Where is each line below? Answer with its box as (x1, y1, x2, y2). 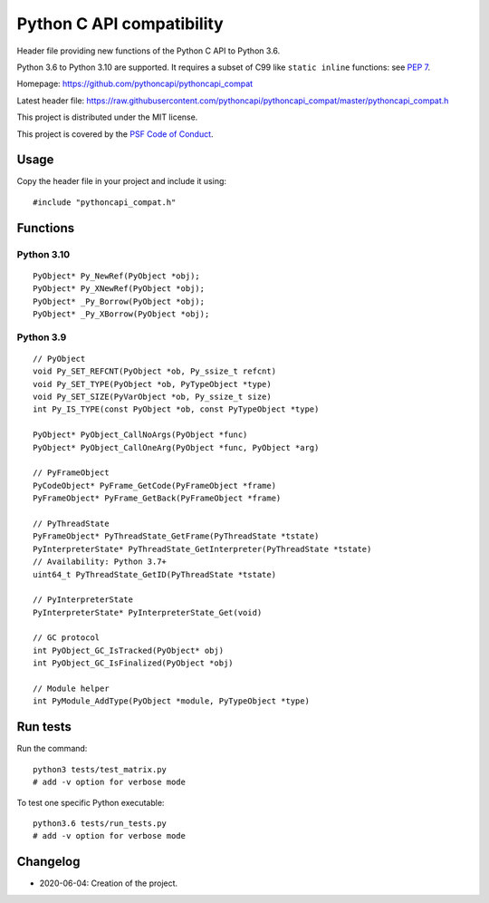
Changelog (16, 854, 81, 869)
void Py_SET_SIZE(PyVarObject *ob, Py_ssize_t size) (33, 392, 272, 403)
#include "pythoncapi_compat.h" (33, 197, 177, 208)
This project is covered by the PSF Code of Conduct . (16, 128, 214, 140)
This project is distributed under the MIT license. (16, 112, 198, 122)
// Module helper (33, 684, 110, 694)
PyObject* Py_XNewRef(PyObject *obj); (33, 284, 206, 294)
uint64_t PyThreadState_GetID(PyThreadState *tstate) (33, 569, 276, 579)
